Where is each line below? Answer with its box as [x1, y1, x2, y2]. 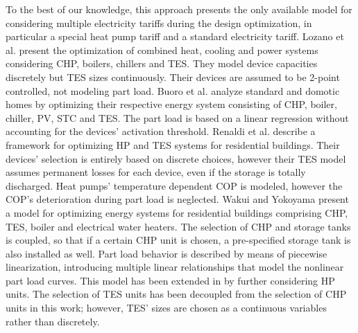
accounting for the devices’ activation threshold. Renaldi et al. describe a [6, 124, 316, 138]
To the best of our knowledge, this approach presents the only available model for [6, 2, 352, 16]
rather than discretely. [6, 314, 100, 328]
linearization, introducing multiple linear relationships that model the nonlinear [6, 260, 344, 274]
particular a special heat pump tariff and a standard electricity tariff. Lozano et [6, 29, 344, 44]
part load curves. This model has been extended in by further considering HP [6, 273, 335, 287]
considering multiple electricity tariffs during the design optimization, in [6, 15, 312, 30]
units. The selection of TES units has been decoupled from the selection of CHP [6, 287, 347, 301]
